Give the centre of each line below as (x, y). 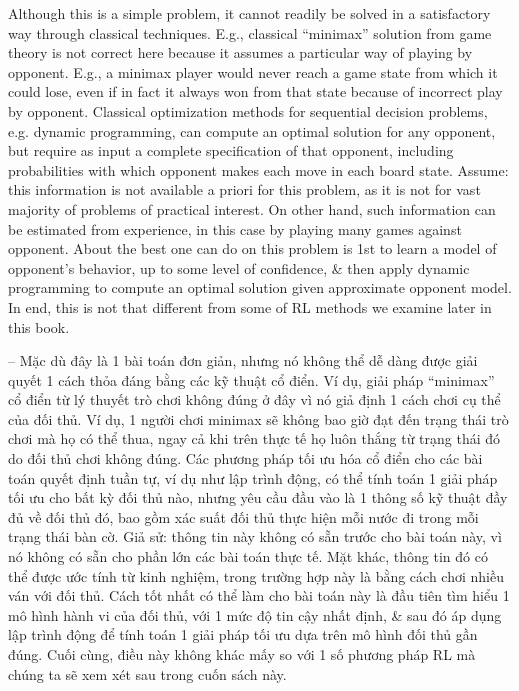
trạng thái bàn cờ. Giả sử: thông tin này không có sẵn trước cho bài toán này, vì (255, 536)
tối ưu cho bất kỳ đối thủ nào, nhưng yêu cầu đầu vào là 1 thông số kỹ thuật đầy (258, 497)
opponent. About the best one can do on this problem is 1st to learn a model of (252, 248)
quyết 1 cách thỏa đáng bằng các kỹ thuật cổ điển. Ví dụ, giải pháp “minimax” (251, 379)
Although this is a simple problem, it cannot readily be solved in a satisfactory (249, 13)
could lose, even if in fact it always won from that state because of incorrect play (255, 91)
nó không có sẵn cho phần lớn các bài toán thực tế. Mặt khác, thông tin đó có (248, 556)
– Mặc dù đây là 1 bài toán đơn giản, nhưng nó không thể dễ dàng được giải (243, 360)
